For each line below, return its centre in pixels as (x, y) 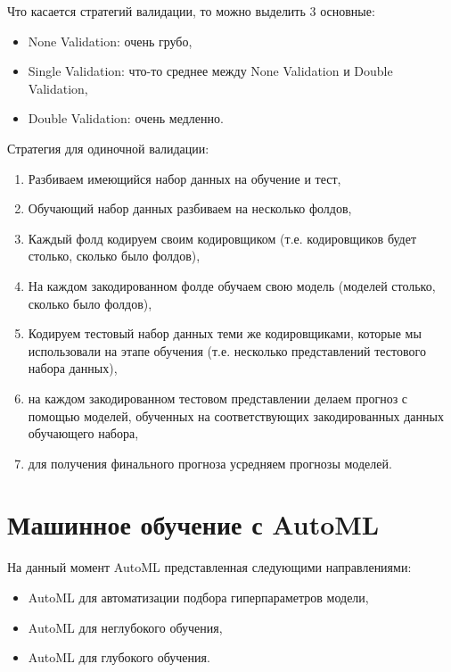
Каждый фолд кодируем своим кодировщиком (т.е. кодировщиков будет (222, 238)
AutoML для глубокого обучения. (119, 657)
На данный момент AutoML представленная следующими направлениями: (209, 567)
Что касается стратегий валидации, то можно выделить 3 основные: (191, 11)
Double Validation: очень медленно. (126, 118)
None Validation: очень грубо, (110, 41)
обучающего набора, (83, 433)
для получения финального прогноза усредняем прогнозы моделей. (210, 463)
